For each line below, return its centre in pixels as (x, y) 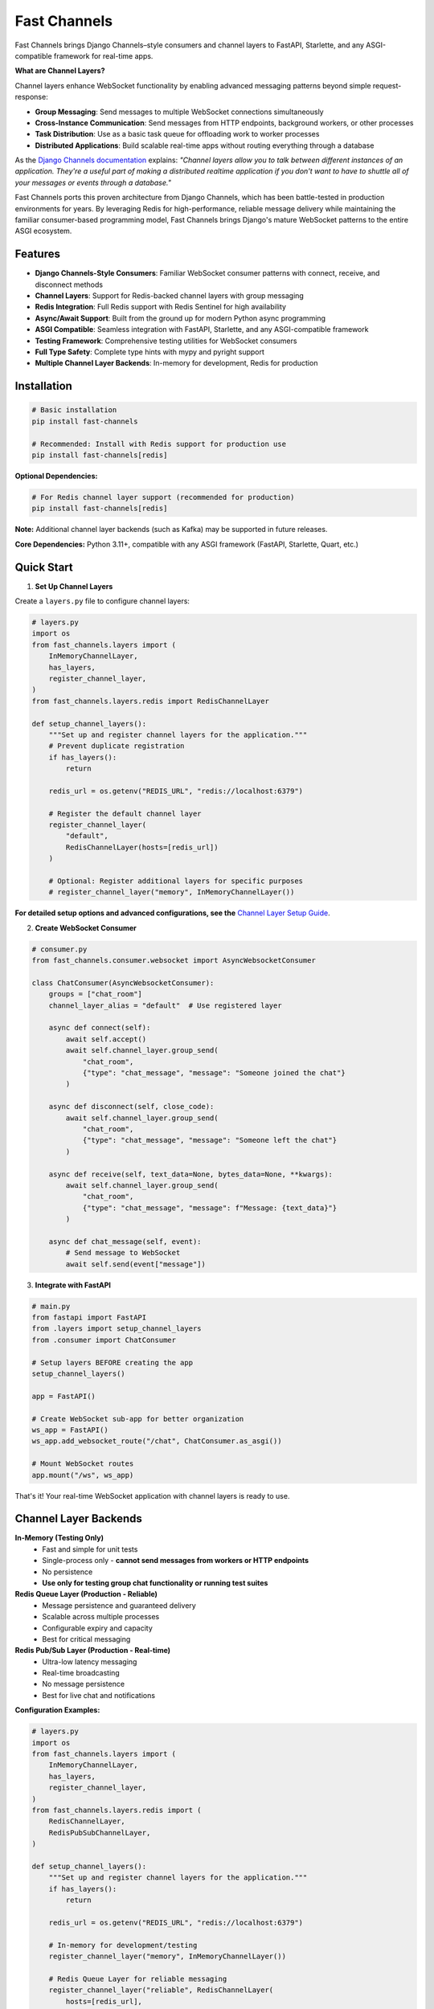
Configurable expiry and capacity (97, 1628)
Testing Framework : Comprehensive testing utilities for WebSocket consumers (166, 341)
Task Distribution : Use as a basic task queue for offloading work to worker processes (177, 134)
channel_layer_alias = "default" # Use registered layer (165, 1005)
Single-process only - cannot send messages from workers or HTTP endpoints (176, 1561)
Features (37, 254)
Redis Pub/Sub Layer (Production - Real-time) (93, 1651)
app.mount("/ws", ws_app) (83, 1475)
